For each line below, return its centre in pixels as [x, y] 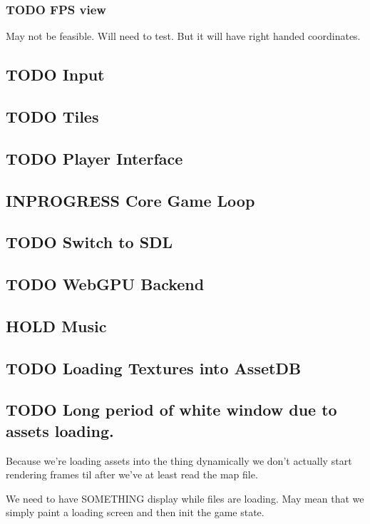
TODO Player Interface [94, 158]
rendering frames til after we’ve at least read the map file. [132, 474]
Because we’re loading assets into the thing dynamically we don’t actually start [179, 460]
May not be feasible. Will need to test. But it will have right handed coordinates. [183, 36]
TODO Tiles [52, 116]
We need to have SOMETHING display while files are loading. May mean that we [185, 498]
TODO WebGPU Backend [105, 284]
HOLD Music [56, 325]
